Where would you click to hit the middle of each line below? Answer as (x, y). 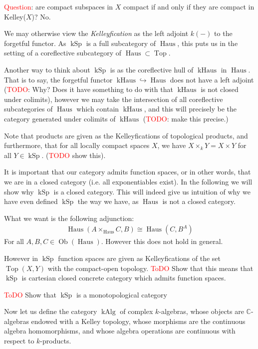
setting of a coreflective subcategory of (63, 53)
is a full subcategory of (121, 43)
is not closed (220, 89)
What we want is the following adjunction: (69, 218)
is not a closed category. (199, 201)
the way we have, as (108, 201)
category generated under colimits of (60, 118)
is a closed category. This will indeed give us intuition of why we (152, 191)
